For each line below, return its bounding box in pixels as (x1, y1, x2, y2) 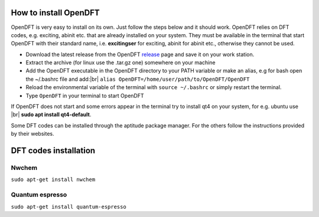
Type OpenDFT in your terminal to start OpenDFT (25, 92, 144, 99)
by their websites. (11, 130, 54, 137)
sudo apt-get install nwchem (11, 176, 96, 183)
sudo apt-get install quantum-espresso (11, 203, 126, 210)
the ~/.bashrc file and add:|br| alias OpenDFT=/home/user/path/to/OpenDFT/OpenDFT (25, 75, 250, 83)
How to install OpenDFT (11, 8, 100, 18)
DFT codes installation (11, 146, 96, 156)
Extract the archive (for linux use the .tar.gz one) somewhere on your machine (25, 59, 216, 66)
